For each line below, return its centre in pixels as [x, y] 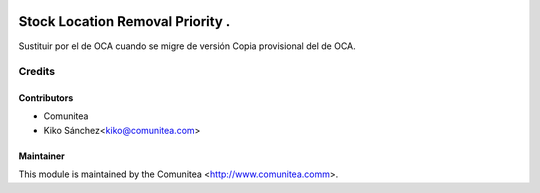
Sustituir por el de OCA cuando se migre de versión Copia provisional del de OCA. [187, 46]
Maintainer [41, 156]
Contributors [46, 98]
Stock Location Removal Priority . [124, 21]
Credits [36, 72]
